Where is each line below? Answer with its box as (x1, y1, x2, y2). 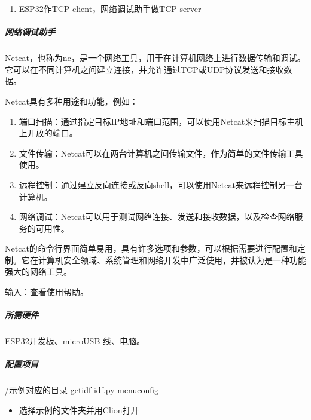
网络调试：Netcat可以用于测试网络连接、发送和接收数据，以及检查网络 (19, 210, 295, 223)
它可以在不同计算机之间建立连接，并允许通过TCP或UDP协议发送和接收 (5, 63, 284, 75)
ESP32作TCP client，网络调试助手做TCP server (19, 2, 202, 14)
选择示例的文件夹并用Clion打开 (19, 403, 139, 416)
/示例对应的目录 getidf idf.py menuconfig (5, 384, 159, 396)
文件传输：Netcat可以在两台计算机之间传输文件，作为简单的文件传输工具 (19, 146, 303, 159)
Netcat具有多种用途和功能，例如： (5, 94, 138, 107)
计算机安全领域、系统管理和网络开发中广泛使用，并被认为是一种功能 (38, 253, 306, 266)
